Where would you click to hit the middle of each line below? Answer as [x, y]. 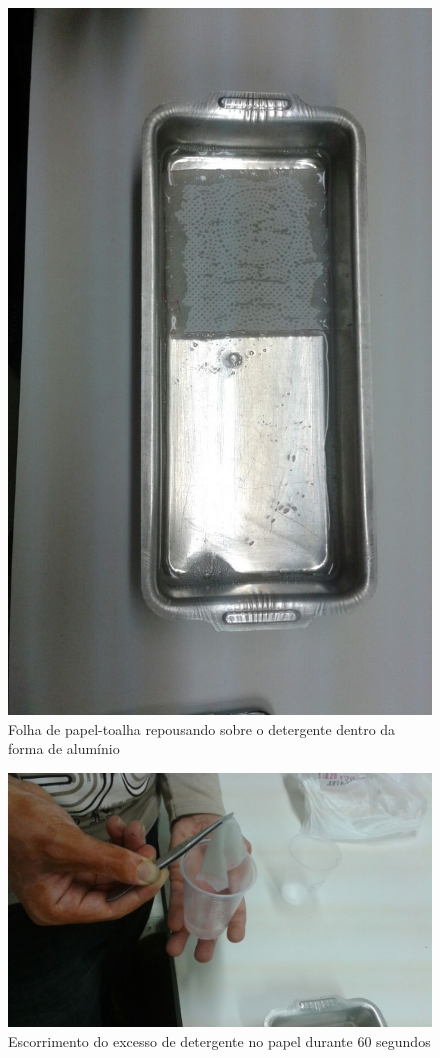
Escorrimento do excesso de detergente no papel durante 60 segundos [219, 1040]
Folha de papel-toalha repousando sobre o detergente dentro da [202, 728]
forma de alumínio [64, 748]
